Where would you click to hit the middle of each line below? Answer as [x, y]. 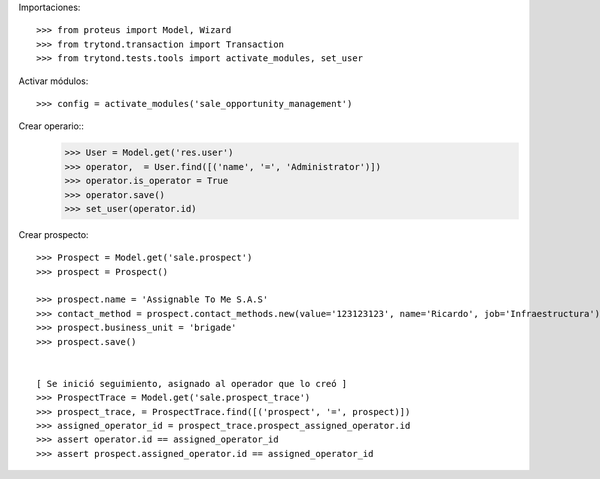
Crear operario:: [51, 126]
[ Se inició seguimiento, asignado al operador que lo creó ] [192, 383]
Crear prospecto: [53, 234]
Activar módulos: [53, 81]
